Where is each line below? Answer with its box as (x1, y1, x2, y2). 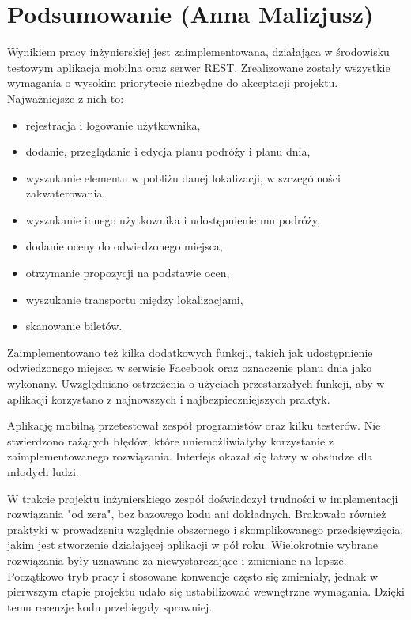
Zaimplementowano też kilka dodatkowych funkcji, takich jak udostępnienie (7, 344, 373, 360)
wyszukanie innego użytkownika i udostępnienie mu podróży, (25, 211, 320, 227)
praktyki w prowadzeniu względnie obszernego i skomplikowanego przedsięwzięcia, (7, 520, 404, 537)
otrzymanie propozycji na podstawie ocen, (25, 265, 230, 281)
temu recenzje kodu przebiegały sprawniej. (7, 598, 213, 614)
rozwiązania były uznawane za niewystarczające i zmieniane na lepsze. (7, 551, 347, 568)
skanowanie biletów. (25, 318, 123, 334)
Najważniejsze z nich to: (7, 89, 124, 106)
